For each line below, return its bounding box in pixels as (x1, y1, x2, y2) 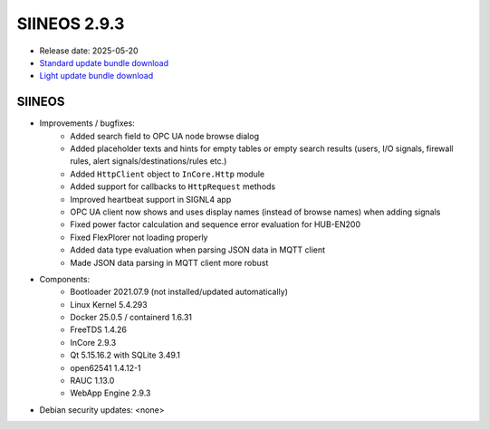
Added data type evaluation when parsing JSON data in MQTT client (70, 244, 326, 255)
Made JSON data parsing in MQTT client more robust (70, 257, 269, 268)
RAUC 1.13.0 (70, 376, 115, 386)
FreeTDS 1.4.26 (70, 324, 127, 335)
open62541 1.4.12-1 (70, 362, 141, 373)
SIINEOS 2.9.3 (16, 14, 125, 33)
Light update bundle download (39, 71, 154, 81)
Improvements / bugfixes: (39, 118, 135, 129)
